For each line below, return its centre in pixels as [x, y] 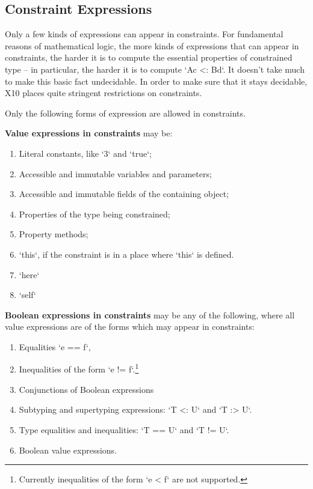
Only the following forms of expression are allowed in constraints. [125, 113]
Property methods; [54, 234]
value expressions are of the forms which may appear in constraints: [130, 327]
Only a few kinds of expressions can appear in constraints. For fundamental [144, 34]
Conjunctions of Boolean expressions [86, 389]
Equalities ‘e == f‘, [55, 346]
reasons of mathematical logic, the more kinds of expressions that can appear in [152, 45]
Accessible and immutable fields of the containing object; [124, 194]
